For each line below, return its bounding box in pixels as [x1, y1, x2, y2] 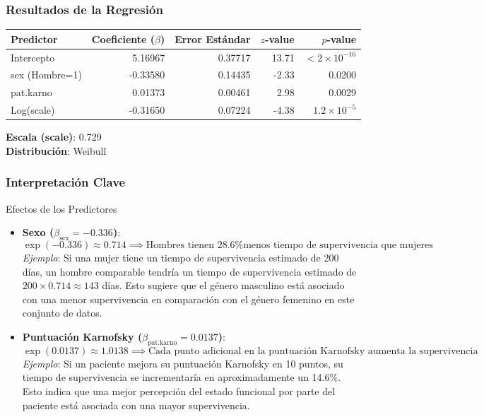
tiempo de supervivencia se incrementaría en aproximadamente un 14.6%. [22, 370, 341, 384]
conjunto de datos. [22, 305, 102, 320]
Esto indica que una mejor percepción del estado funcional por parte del [22, 383, 336, 398]
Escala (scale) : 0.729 [6, 129, 102, 144]
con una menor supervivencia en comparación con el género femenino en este [22, 291, 355, 306]
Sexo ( [22, 225, 54, 240]
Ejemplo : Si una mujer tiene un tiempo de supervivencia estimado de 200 [22, 249, 339, 264]
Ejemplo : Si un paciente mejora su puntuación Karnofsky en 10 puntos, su [22, 356, 343, 370]
